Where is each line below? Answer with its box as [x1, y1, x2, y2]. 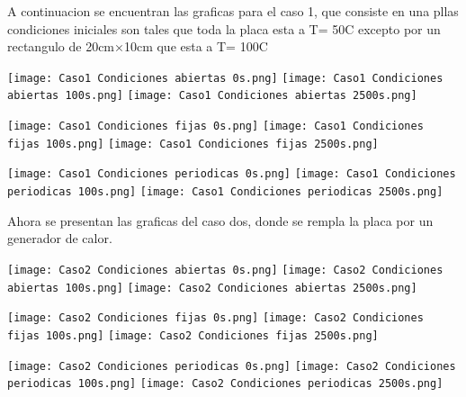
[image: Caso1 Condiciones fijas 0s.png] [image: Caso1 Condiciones [7, 120, 424, 133]
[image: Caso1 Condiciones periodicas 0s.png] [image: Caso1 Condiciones [7, 167, 456, 181]
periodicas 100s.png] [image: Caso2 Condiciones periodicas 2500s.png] [7, 377, 444, 391]
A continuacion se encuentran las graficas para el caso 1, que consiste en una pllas [7, 2, 459, 20]
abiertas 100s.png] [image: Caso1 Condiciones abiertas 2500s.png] [7, 89, 417, 103]
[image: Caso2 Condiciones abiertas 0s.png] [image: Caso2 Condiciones [7, 263, 444, 276]
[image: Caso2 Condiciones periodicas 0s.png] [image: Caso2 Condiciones [7, 359, 456, 373]
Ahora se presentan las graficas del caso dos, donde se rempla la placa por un [7, 211, 434, 230]
